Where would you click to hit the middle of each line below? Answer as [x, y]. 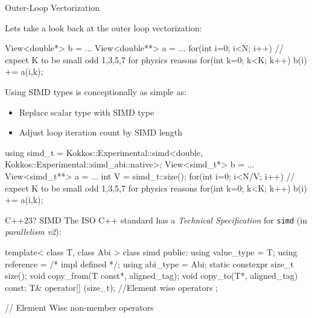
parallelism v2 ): [33, 232]
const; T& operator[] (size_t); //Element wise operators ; [111, 287]
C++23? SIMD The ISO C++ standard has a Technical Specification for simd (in [156, 220]
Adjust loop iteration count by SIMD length [101, 132]
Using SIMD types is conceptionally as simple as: [96, 91]
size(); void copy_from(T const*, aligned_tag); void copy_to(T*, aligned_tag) [151, 276]
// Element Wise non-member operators [79, 307]
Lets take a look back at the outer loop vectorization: [103, 27]
